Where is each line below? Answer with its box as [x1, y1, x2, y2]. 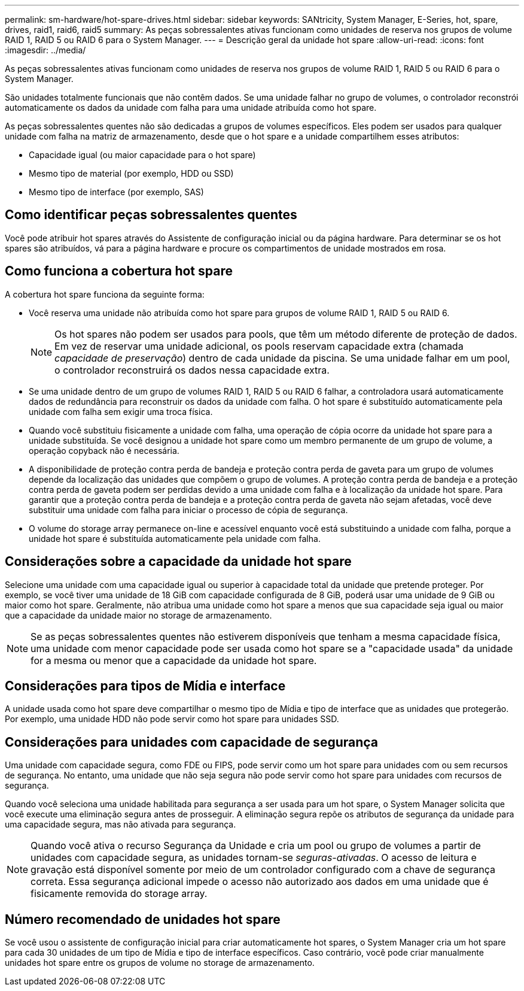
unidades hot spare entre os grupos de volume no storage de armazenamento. [5, 957, 315, 968]
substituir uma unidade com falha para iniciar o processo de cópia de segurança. [29, 504, 348, 515]
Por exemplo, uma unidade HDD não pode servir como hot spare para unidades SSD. [5, 714, 339, 725]
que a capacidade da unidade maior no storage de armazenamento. [5, 610, 272, 620]
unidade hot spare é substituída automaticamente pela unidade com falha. [29, 533, 321, 544]
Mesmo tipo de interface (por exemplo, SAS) [29, 187, 204, 197]
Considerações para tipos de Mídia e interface [5, 678, 286, 693]
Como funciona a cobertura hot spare [5, 263, 233, 279]
